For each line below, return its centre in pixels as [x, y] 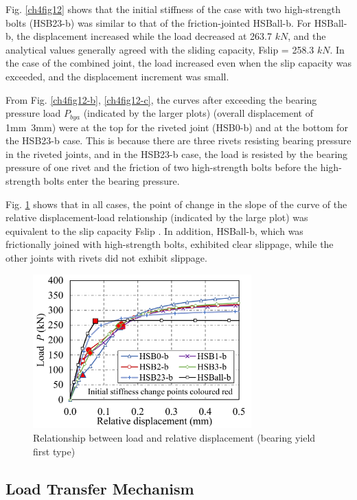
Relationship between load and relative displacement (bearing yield [174, 438]
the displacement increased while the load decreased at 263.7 [144, 36]
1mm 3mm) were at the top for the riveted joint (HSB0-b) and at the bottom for [177, 127]
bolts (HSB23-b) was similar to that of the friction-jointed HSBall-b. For [159, 22]
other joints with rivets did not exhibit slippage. [106, 257]
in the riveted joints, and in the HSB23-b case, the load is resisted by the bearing [177, 154]
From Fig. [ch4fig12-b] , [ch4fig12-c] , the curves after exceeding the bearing [161, 99]
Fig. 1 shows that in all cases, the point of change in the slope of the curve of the [176, 204]
